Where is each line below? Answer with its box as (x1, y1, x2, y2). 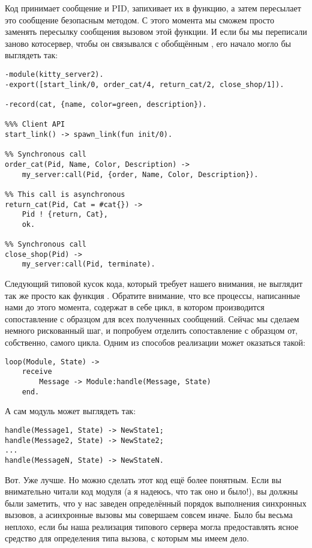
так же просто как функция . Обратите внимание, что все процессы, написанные (5, 289, 300, 301)
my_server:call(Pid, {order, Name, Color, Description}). (22, 170, 259, 179)
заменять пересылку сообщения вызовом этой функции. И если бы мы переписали (5, 25, 307, 38)
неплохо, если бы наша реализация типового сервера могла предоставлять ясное (5, 520, 299, 532)
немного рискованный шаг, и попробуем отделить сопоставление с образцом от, (5, 324, 298, 337)
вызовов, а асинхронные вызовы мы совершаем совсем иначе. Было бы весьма (5, 508, 293, 521)
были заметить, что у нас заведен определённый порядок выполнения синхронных (5, 496, 307, 509)
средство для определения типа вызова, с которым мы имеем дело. (5, 532, 249, 544)
